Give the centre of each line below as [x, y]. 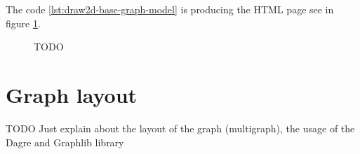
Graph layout [72, 94]
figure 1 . [23, 23]
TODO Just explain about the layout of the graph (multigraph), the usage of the [180, 128]
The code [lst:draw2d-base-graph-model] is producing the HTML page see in [170, 9]
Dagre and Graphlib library [65, 142]
